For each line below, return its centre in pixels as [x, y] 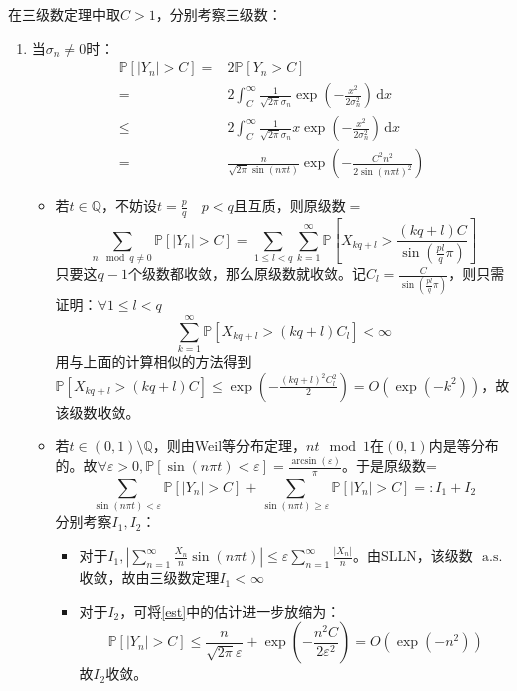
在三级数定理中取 [64, 14]
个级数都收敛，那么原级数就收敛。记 [246, 273]
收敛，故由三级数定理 [149, 577]
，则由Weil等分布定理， [229, 445]
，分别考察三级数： [218, 14]
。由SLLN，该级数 [412, 555]
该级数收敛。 [97, 411]
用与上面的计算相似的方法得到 [153, 361]
